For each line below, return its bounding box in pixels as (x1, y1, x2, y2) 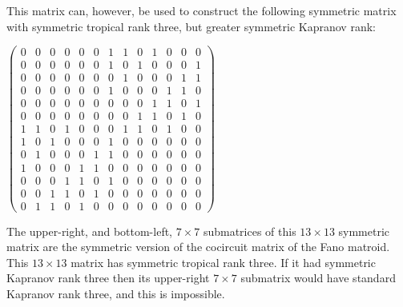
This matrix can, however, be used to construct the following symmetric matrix (6, 2, 397, 18)
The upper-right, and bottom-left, (6, 222, 173, 239)
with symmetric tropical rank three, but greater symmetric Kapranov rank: (6, 18, 376, 34)
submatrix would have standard (240, 269, 396, 286)
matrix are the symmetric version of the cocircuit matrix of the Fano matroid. (6, 238, 390, 255)
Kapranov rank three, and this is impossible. (6, 285, 225, 302)
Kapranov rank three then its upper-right (6, 269, 210, 286)
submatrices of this (203, 222, 296, 239)
